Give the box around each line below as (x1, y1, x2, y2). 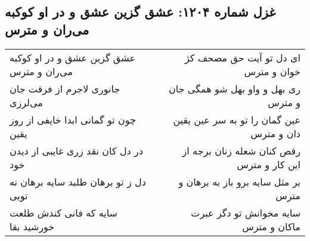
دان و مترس (250, 126, 300, 140)
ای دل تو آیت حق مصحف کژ (184, 50, 300, 64)
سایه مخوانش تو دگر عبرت (191, 205, 300, 220)
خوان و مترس (244, 64, 300, 78)
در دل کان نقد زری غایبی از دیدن (10, 143, 143, 157)
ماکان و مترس (242, 219, 300, 233)
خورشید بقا (10, 219, 55, 233)
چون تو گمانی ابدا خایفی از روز (10, 112, 136, 126)
